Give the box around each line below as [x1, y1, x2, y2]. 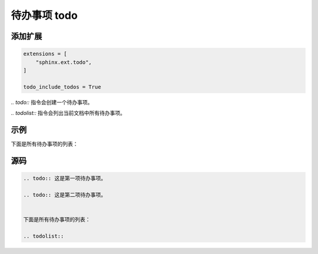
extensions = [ [23, 51, 67, 57]
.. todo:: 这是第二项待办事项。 [23, 192, 106, 198]
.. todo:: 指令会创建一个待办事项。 [11, 98, 93, 105]
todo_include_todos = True [23, 83, 101, 90]
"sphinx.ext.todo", [35, 59, 92, 65]
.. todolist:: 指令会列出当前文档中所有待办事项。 [11, 110, 126, 117]
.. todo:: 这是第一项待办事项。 [23, 175, 106, 182]
